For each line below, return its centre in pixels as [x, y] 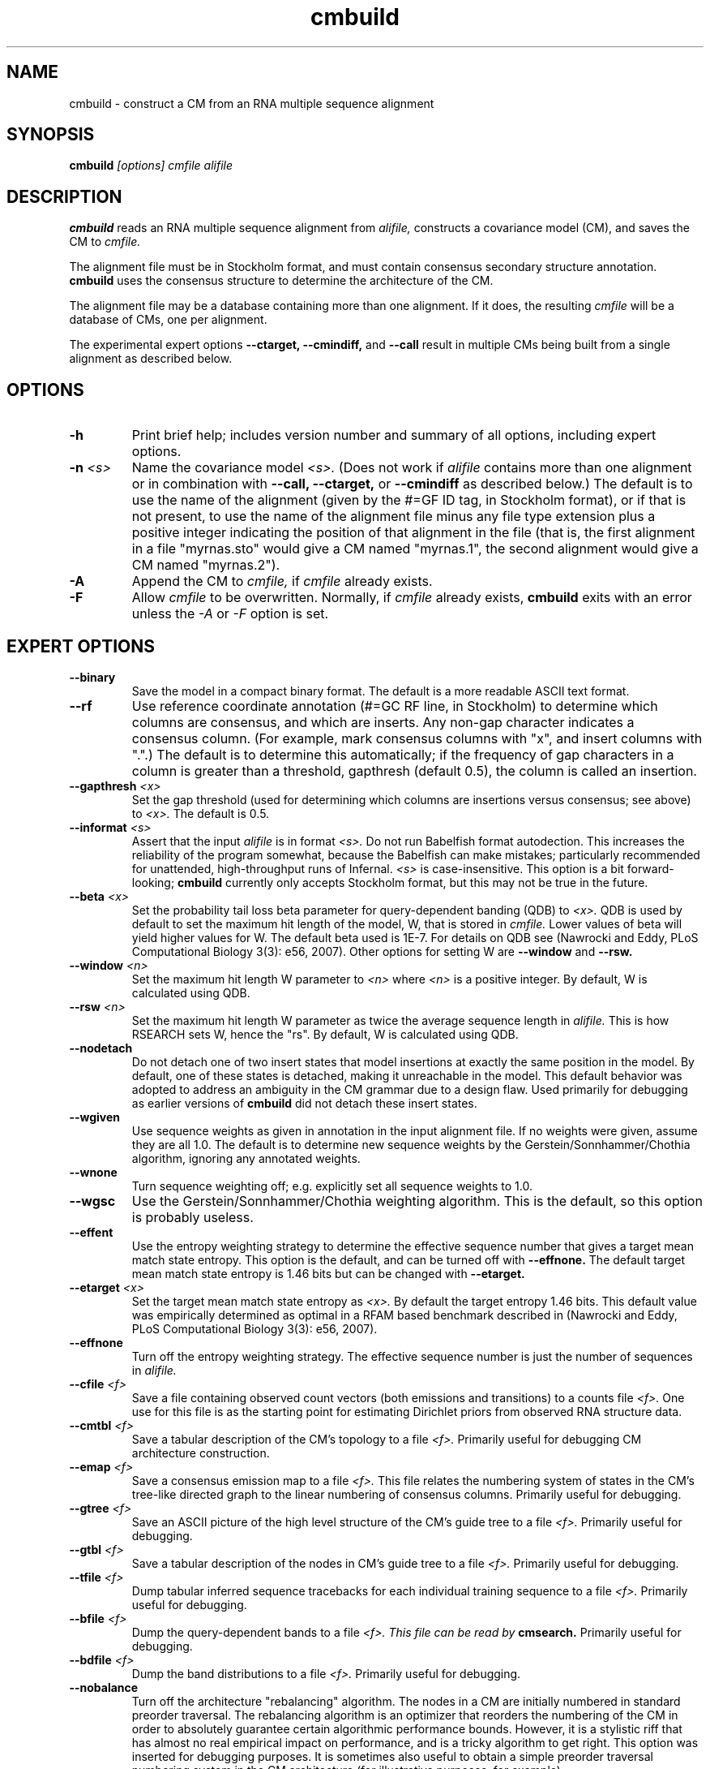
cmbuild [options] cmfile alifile [151, 166]
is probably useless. [192, 1217]
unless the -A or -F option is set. [230, 614]
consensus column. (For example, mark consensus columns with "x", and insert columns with [417, 738]
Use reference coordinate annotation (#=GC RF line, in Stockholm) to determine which [395, 706]
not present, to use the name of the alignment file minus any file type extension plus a [393, 516]
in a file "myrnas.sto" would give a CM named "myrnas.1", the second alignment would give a [415, 549]
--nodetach [101, 1048]
